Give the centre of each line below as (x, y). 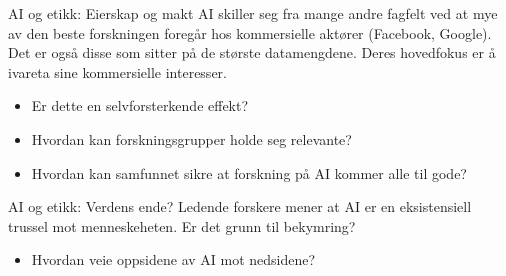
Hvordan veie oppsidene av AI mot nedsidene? (173, 259)
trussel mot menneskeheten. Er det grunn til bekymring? (182, 225)
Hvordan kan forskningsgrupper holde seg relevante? (191, 138)
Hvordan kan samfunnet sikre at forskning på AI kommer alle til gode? (249, 172)
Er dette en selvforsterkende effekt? (140, 105)
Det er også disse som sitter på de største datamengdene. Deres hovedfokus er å (252, 52)
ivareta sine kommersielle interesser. (117, 71)
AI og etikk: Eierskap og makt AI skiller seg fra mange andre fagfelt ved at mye (253, 13)
